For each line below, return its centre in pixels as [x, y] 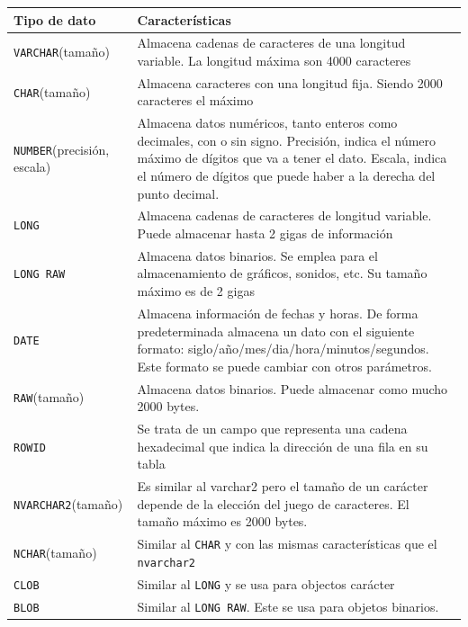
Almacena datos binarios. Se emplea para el [257, 255]
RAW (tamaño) [49, 397]
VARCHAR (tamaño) [62, 52]
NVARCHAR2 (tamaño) [68, 503]
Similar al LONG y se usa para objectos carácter [266, 583]
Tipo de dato [55, 19]
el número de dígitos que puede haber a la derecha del [286, 175]
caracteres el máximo [195, 100]
